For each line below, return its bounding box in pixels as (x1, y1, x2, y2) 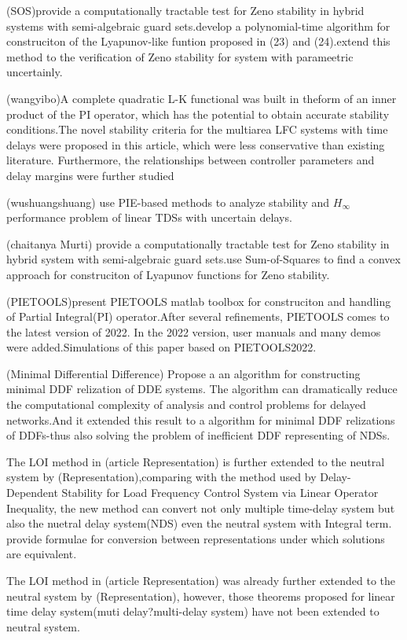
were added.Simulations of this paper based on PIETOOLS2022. (6, 339, 317, 355)
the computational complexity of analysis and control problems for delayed (6, 396, 366, 413)
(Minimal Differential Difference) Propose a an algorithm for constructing (6, 365, 361, 381)
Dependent (6, 484, 58, 501)
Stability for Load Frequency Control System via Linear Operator (61, 484, 379, 501)
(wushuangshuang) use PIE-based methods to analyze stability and (6, 193, 330, 210)
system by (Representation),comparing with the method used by (6, 469, 317, 485)
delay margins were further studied (6, 167, 174, 183)
